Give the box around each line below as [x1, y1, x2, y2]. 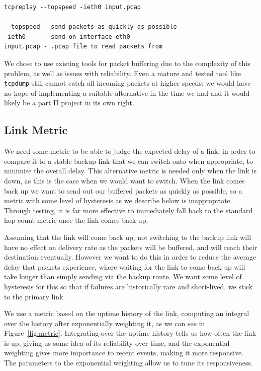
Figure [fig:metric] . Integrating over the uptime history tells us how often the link [4, 328, 256, 338]
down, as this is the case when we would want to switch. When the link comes [4, 175, 245, 185]
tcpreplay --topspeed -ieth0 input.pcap [4, 4, 141, 11]
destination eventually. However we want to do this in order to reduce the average [4, 252, 256, 262]
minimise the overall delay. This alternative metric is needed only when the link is [4, 165, 257, 176]
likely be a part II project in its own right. [4, 97, 134, 108]
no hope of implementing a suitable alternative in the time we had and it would [4, 87, 250, 98]
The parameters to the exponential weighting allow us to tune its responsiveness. [4, 357, 253, 368]
